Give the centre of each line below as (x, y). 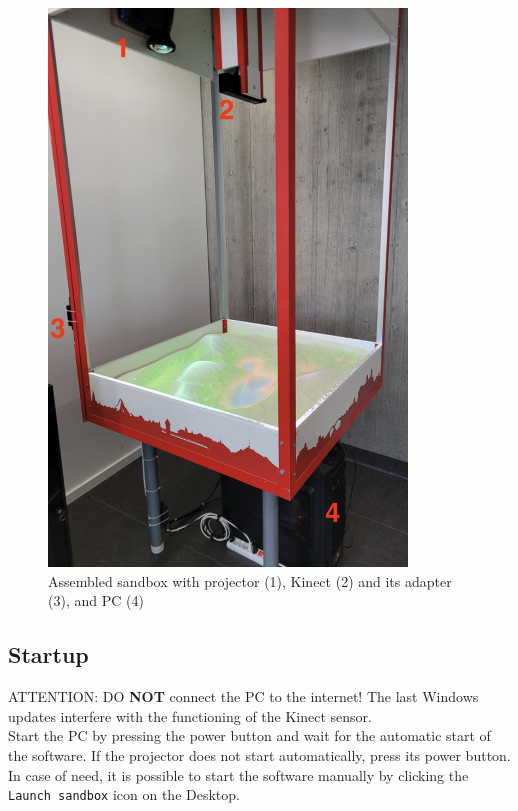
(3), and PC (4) (96, 600)
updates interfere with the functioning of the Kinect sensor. (190, 715)
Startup (48, 654)
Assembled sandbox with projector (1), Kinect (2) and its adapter (250, 580)
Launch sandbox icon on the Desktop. (124, 794)
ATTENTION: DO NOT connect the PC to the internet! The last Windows (243, 696)
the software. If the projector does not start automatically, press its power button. (259, 754)
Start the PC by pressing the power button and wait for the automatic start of (249, 735)
